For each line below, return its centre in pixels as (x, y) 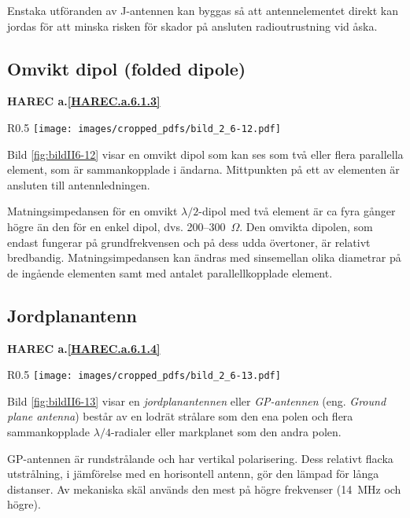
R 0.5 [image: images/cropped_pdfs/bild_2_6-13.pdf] (144, 375)
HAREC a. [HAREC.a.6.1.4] (84, 348)
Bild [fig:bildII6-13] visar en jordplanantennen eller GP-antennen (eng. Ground (197, 400)
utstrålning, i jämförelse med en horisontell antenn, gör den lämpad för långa (193, 474)
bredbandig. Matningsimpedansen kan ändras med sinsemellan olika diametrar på (204, 257)
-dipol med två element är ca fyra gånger (297, 211)
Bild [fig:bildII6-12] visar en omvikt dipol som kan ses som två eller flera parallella (205, 154)
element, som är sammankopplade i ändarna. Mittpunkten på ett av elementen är (203, 169)
